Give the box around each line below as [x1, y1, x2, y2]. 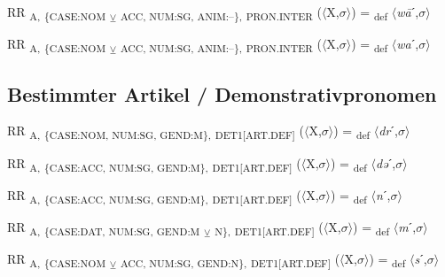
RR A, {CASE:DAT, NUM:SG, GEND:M [7, 217, 200, 238]
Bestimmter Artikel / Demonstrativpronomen [7, 80, 437, 107]
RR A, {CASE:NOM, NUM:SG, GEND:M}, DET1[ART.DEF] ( [7, 121, 304, 142]
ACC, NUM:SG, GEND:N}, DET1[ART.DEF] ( [120, 249, 340, 270]
